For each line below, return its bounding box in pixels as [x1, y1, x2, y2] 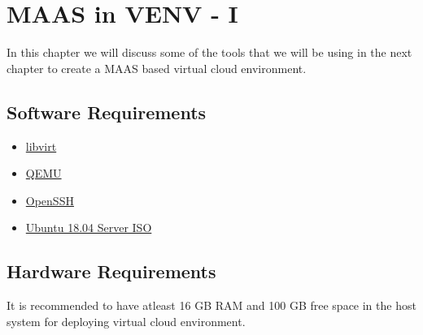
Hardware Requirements [7, 259, 216, 284]
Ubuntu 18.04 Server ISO [25, 219, 152, 236]
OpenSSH [25, 191, 74, 208]
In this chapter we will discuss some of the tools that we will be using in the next [7, 44, 412, 61]
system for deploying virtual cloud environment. [7, 312, 246, 329]
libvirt [25, 137, 57, 154]
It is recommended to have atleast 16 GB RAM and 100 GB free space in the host [7, 297, 416, 314]
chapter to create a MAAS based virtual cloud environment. [7, 59, 307, 76]
